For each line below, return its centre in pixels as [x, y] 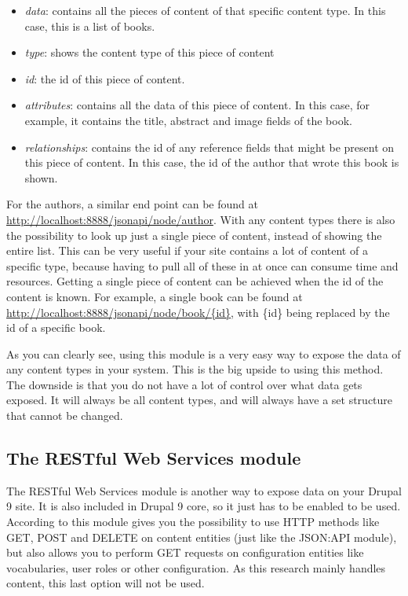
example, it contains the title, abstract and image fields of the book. [188, 120]
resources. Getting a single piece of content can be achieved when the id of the [195, 281]
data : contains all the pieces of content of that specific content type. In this [205, 10]
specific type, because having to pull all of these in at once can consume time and [202, 265]
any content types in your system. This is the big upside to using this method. [195, 369]
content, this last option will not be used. [106, 583]
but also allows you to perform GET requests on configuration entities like [185, 552]
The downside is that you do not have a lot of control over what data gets [184, 384]
